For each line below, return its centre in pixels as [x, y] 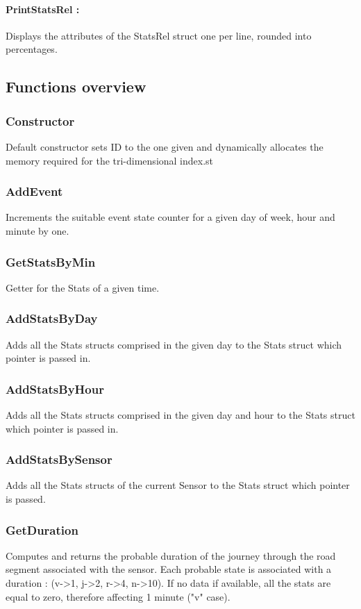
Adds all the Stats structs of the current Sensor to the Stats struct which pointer [178, 485]
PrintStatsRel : [43, 9]
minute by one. [37, 230]
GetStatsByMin [51, 261]
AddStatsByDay [52, 318]
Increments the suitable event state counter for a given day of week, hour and [170, 217]
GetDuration [42, 529]
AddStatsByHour [55, 389]
